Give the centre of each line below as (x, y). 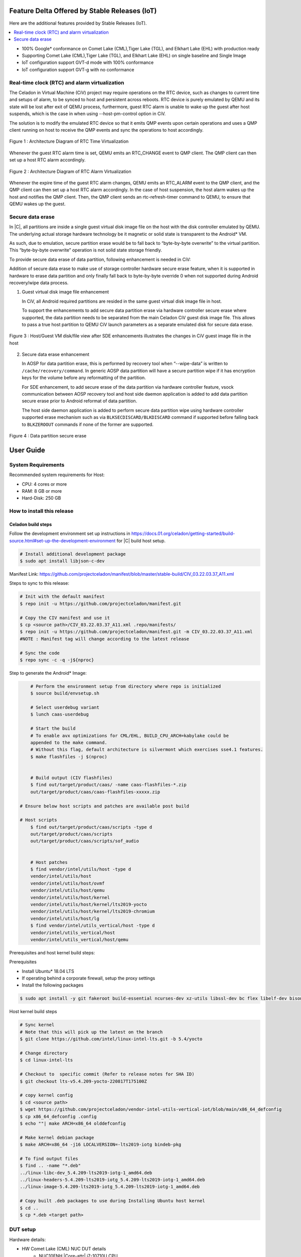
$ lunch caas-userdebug (59, 714)
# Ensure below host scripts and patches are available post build (105, 806)
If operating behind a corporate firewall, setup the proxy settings (89, 978)
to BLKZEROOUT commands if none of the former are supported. (88, 424)
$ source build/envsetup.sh (65, 693)
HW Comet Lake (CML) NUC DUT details (64, 1249)
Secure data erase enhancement (56, 354)
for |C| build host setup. (141, 541)
